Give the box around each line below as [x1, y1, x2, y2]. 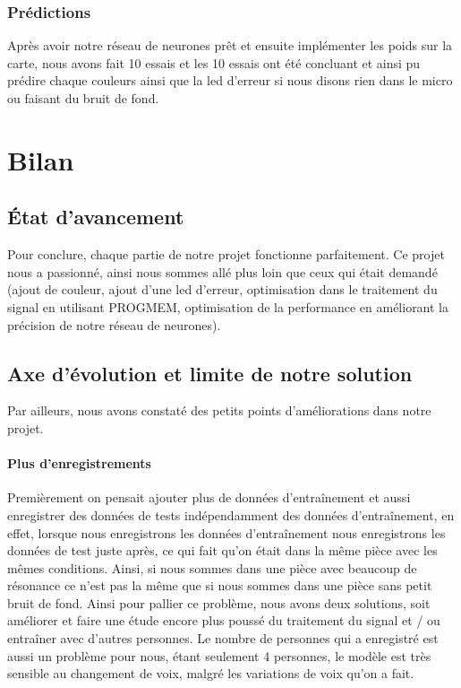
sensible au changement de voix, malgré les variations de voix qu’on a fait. [7, 664, 414, 683]
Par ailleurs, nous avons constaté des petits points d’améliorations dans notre [7, 401, 431, 420]
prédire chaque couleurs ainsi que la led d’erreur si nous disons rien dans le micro [7, 71, 453, 90]
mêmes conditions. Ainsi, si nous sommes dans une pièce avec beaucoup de [7, 558, 417, 577]
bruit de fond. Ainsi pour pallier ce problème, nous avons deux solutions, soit [7, 593, 431, 612]
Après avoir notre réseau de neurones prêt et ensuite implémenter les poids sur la [7, 36, 453, 55]
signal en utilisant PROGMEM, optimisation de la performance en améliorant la [7, 297, 449, 316]
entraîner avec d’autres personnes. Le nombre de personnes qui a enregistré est [7, 629, 439, 648]
